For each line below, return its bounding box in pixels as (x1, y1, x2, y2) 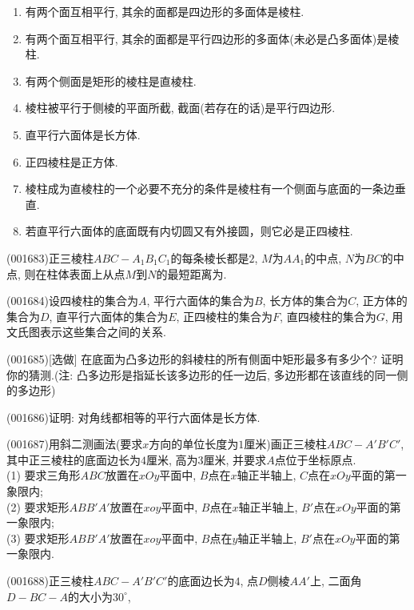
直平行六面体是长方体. (25, 126, 141, 142)
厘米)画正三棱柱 (244, 435, 327, 452)
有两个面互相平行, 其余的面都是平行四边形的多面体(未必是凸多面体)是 (25, 30, 388, 46)
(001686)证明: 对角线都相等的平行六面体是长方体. (6, 408, 261, 425)
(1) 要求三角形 (6, 467, 81, 484)
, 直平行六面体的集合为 (49, 307, 169, 324)
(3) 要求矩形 (6, 529, 70, 546)
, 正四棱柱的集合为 (176, 307, 273, 324)
